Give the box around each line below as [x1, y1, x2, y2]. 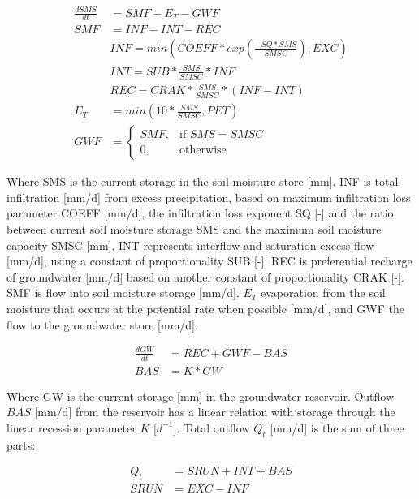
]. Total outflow [173, 419, 250, 436]
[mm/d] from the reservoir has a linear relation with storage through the [34, 403, 395, 420]
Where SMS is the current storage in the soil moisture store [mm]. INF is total [6, 173, 399, 190]
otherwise [179, 144, 227, 156]
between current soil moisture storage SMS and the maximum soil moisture [6, 221, 382, 238]
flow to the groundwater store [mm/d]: [6, 316, 198, 333]
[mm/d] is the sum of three [270, 419, 404, 436]
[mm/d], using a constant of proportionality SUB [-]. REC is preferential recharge [6, 252, 413, 269]
